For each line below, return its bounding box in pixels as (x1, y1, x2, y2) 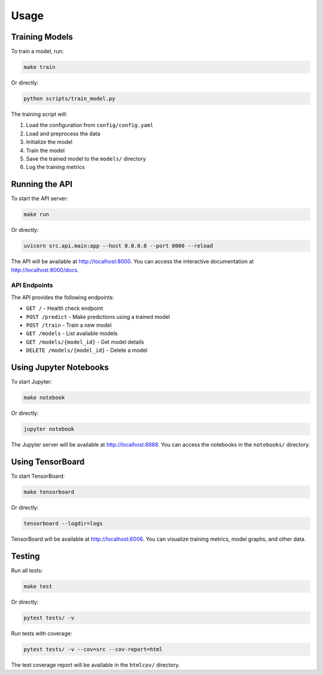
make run (23, 211, 50, 218)
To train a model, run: (11, 48, 64, 55)
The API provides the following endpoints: (11, 294, 114, 301)
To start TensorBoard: (11, 472, 65, 480)
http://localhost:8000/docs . (11, 266, 79, 273)
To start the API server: (11, 195, 68, 202)
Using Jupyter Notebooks (11, 362, 109, 372)
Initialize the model (26, 138, 73, 146)
